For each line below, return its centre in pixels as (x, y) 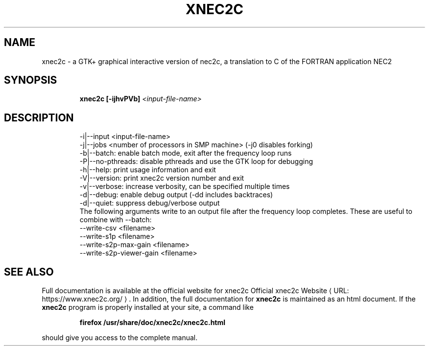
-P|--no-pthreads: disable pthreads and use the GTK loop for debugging (196, 162)
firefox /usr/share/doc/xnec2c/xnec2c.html (153, 323)
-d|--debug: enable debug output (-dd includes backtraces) (176, 195)
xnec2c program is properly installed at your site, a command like (148, 307)
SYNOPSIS (31, 80)
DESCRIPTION (39, 117)
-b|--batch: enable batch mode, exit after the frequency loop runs (186, 153)
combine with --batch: (116, 220)
